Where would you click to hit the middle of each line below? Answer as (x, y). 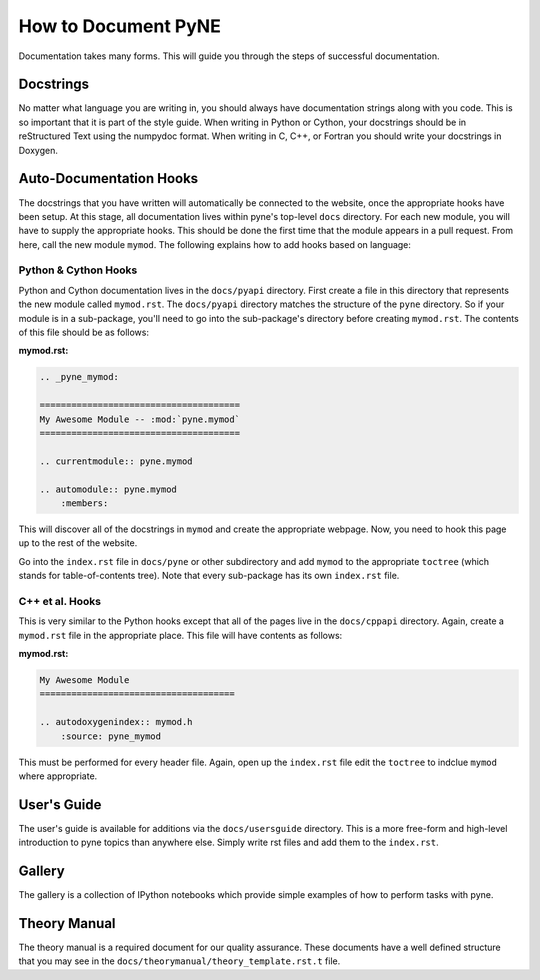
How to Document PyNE (120, 26)
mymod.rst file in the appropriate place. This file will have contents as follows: (180, 635)
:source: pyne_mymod (111, 736)
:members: (84, 503)
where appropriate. (58, 776)
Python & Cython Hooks (78, 270)
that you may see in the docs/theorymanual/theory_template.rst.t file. (179, 961)
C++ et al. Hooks (60, 601)
